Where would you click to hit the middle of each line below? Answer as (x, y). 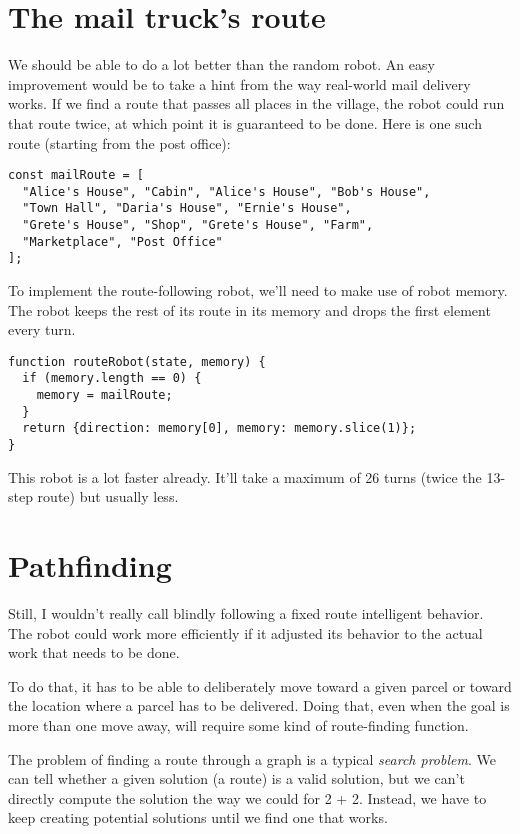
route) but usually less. (108, 496)
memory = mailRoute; (104, 395)
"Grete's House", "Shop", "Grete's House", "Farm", (198, 225)
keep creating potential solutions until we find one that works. (198, 817)
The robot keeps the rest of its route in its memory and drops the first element (249, 309)
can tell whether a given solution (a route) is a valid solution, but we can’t (236, 778)
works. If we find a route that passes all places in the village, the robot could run (256, 103)
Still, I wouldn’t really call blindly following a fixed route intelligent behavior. (246, 613)
